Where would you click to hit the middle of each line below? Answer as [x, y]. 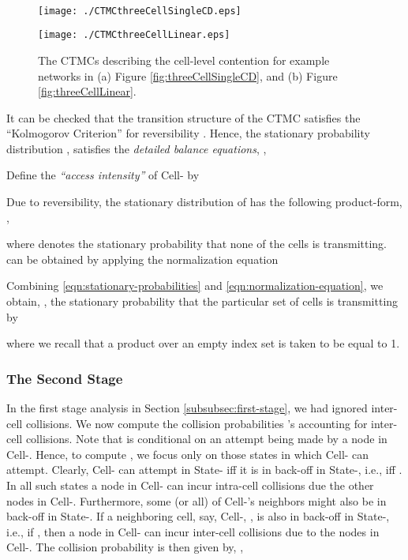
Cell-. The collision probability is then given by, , [125, 547]
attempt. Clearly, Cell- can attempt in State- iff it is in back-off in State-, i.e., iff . [204, 470]
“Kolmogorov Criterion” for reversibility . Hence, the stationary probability [188, 133]
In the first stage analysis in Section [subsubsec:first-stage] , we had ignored [187, 408]
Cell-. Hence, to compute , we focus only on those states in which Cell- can [188, 454]
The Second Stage [65, 378]
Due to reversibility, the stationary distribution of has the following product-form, [204, 202]
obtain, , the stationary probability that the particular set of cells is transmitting [202, 301]
